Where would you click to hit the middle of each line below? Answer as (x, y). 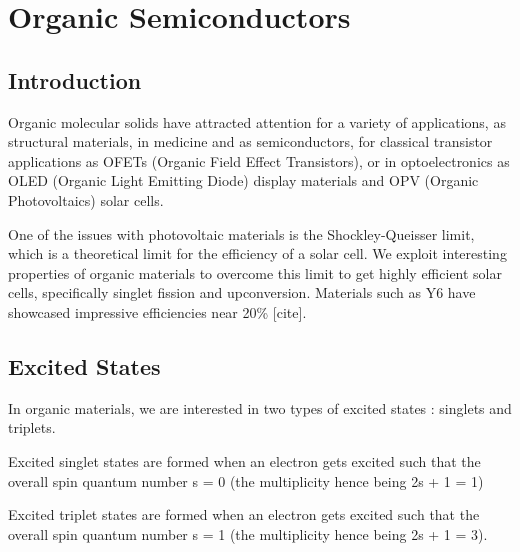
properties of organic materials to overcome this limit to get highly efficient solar (255, 272)
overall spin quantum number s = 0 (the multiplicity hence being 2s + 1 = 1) (246, 480)
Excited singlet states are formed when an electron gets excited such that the (244, 460)
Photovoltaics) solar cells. (86, 199)
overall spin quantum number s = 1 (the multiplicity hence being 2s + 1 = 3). (248, 533)
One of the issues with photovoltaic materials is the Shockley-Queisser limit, (241, 233)
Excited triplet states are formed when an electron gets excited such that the (244, 514)
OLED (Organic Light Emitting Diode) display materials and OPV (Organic (243, 180)
